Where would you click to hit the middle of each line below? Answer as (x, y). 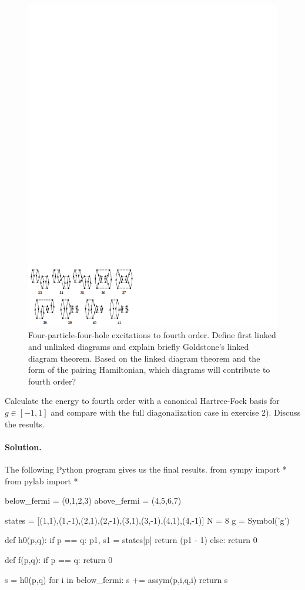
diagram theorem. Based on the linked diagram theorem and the (144, 358)
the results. (25, 424)
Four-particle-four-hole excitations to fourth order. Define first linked (152, 335)
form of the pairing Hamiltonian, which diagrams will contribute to (149, 370)
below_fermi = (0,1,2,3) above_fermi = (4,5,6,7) (93, 500)
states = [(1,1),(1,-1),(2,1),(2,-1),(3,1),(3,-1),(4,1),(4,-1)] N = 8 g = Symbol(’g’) (147, 520)
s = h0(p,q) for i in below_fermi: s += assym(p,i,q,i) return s (116, 579)
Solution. (23, 446)
